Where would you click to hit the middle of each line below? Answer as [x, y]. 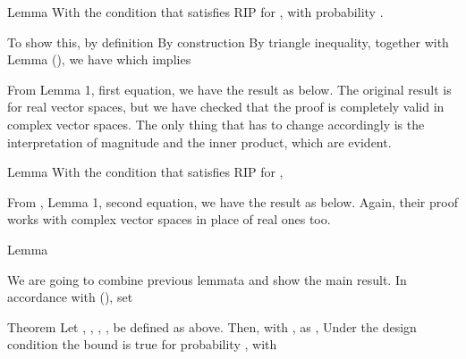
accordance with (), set [70, 297]
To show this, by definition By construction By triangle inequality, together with [228, 42]
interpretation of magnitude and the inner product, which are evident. [199, 142]
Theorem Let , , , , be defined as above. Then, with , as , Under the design [212, 326]
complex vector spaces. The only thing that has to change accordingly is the [216, 124]
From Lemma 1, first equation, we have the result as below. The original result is [229, 89]
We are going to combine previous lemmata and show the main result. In [207, 279]
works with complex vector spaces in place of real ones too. [169, 219]
